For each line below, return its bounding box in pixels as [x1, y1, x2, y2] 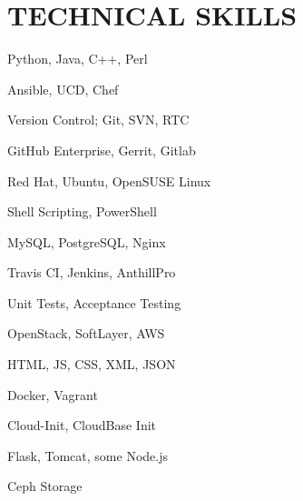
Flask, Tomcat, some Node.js [7, 446, 168, 465]
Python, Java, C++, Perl [7, 49, 148, 68]
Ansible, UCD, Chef [7, 79, 119, 98]
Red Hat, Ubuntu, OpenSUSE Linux [7, 171, 211, 190]
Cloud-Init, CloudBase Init [7, 416, 157, 435]
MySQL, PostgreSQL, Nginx [7, 232, 166, 251]
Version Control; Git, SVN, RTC [7, 110, 190, 129]
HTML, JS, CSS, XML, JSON [7, 355, 176, 374]
